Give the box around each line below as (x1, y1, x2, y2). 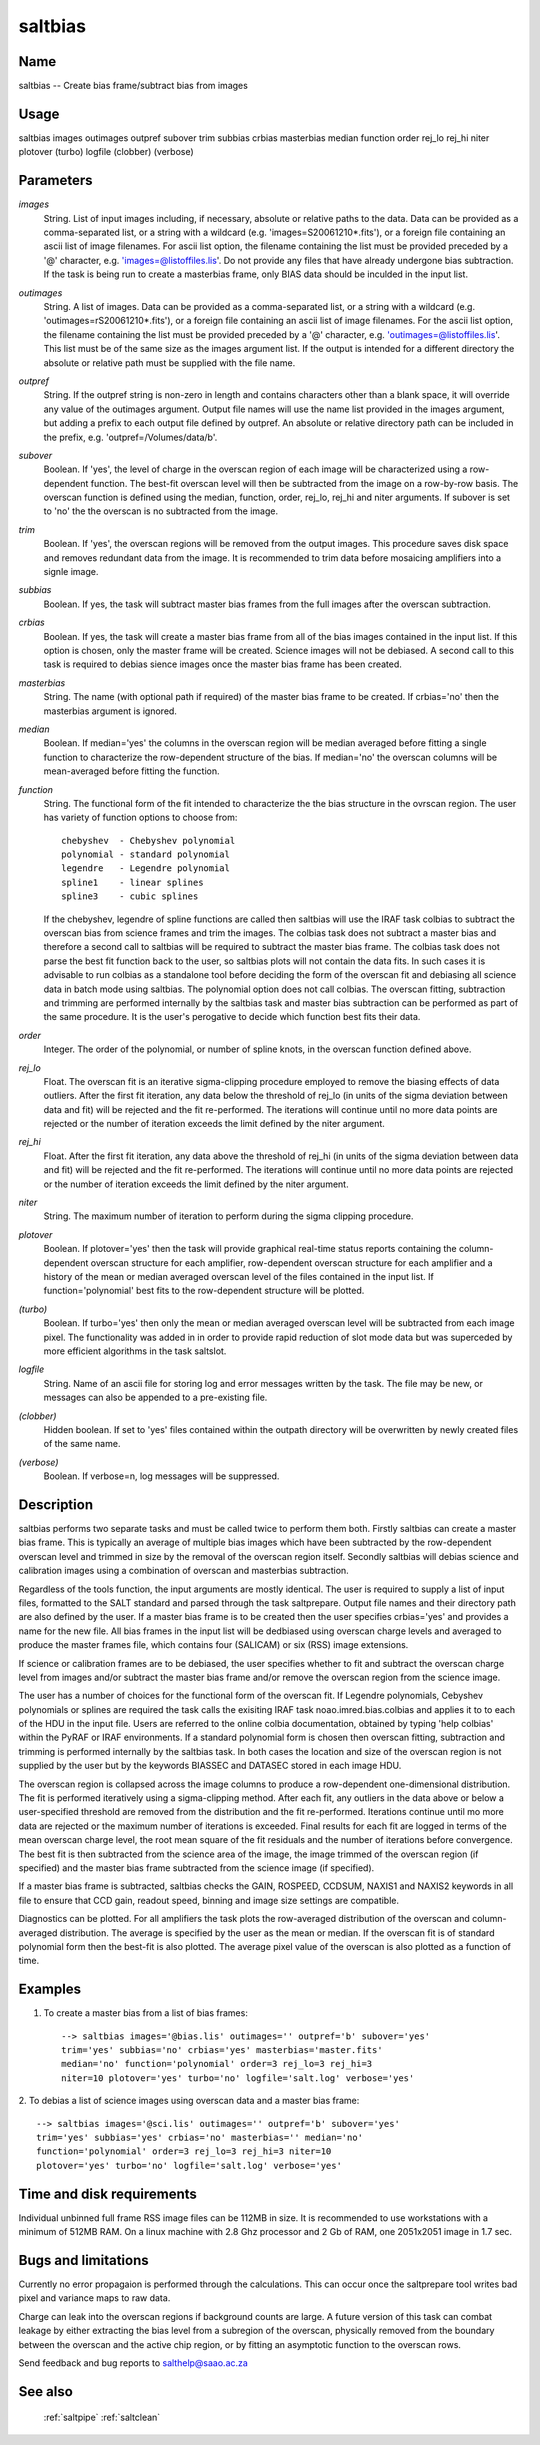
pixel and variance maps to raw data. (18, 2292, 171, 2304)
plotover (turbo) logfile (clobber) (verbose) (18, 146, 194, 158)
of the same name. (43, 1438, 121, 1450)
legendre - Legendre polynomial (61, 863, 230, 874)
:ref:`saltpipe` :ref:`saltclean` (43, 2411, 161, 2424)
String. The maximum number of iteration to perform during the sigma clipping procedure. (43, 1210, 414, 1222)
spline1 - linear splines (61, 876, 204, 888)
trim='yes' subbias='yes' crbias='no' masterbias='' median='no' (36, 2131, 364, 2143)
